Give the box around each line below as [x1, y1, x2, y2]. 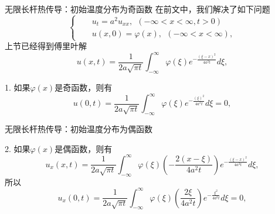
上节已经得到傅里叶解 [5, 40, 87, 52]
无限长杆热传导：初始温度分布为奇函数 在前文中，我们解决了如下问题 [5, 3, 270, 15]
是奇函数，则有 [55, 81, 113, 94]
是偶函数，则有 [55, 142, 113, 154]
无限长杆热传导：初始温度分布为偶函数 [5, 123, 152, 135]
